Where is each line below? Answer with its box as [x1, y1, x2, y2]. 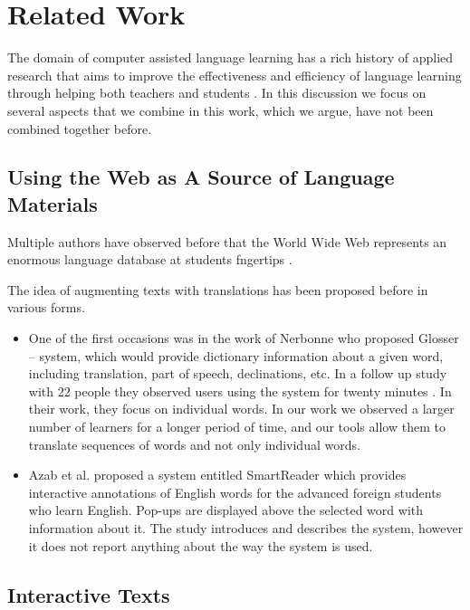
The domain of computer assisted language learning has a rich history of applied [7, 48, 454, 67]
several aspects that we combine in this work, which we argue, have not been [7, 100, 434, 119]
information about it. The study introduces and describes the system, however [28, 519, 464, 537]
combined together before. [7, 119, 152, 138]
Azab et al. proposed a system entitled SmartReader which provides [28, 465, 407, 484]
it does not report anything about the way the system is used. [28, 536, 373, 555]
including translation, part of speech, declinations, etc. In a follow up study [28, 364, 447, 383]
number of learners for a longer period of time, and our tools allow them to [28, 417, 446, 436]
